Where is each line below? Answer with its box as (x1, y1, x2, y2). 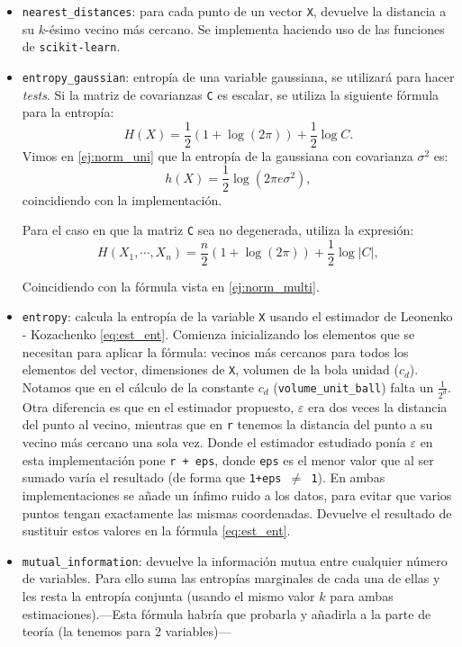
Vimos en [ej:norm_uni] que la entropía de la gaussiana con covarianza (22, 146, 413, 165)
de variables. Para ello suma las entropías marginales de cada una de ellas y (22, 569, 440, 588)
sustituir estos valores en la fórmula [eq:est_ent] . (22, 521, 291, 540)
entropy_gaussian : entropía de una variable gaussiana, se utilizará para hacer (22, 67, 455, 85)
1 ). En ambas (311, 468, 385, 487)
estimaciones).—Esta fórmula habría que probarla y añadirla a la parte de (22, 604, 431, 623)
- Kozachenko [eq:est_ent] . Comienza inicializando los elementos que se (22, 325, 415, 344)
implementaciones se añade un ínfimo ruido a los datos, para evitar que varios (22, 485, 452, 504)
